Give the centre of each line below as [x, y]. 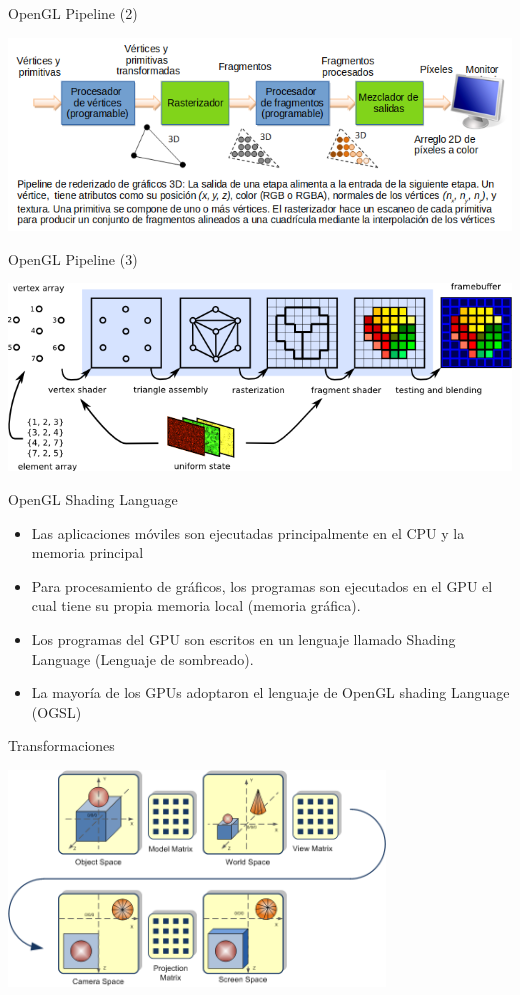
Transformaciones [61, 745]
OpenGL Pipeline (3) [73, 258]
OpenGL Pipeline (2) [73, 13]
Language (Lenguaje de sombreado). [142, 658]
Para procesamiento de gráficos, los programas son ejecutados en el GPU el [262, 585]
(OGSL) [56, 711]
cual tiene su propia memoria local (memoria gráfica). [196, 605]
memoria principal [87, 552]
